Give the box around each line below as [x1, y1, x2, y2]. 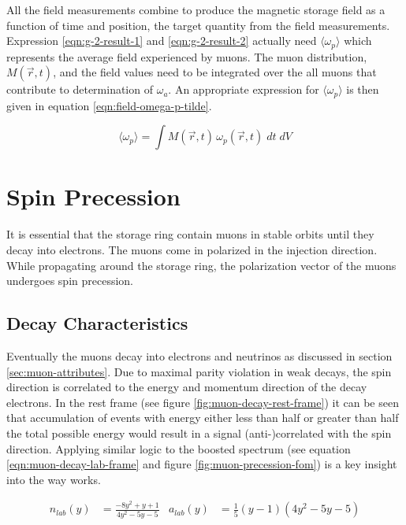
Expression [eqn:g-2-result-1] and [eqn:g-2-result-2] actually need [6, 32, 317, 49]
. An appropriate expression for [168, 81, 319, 98]
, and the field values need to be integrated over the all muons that [53, 64, 377, 80]
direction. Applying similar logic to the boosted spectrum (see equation [6, 440, 351, 457]
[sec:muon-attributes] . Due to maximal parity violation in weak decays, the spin [6, 363, 392, 379]
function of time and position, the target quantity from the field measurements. [6, 17, 390, 33]
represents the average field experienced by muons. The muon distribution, [6, 48, 367, 65]
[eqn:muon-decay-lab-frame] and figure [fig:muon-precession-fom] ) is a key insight [6, 456, 397, 472]
